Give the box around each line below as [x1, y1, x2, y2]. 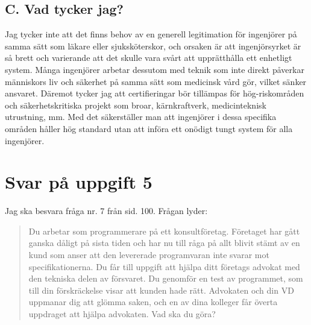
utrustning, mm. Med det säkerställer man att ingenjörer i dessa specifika [5, 110, 277, 123]
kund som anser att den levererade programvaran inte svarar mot [28, 248, 269, 261]
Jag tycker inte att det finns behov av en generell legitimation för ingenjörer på [5, 28, 297, 40]
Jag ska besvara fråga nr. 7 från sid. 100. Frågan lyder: [5, 204, 208, 217]
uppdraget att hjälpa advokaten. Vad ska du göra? [28, 308, 216, 320]
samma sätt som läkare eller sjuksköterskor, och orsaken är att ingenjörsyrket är [5, 39, 301, 52]
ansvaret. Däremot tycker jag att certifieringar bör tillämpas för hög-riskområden [5, 87, 304, 99]
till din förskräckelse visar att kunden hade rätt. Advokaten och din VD [28, 283, 294, 296]
